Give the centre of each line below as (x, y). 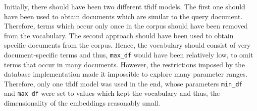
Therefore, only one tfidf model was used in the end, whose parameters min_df (123, 83)
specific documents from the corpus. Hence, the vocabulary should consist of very (127, 45)
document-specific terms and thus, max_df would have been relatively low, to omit (129, 54)
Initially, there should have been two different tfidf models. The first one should (125, 6)
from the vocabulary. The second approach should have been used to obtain (119, 35)
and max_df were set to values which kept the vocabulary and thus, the (112, 93)
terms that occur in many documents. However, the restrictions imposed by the (125, 64)
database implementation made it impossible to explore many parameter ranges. (126, 74)
